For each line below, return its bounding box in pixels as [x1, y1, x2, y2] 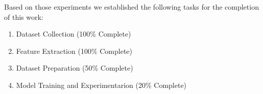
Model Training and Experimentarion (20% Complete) [16, 79, 187, 90]
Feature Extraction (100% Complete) [16, 45, 132, 56]
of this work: [4, 11, 43, 22]
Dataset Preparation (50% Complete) [16, 62, 133, 73]
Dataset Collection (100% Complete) [16, 28, 131, 39]
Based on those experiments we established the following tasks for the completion [4, 2, 259, 12]
